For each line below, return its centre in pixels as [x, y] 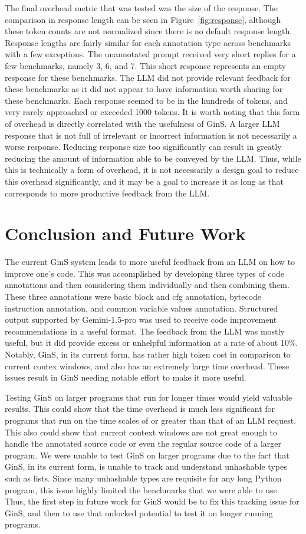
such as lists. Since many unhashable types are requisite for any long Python [143, 478]
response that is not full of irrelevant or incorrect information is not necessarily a [151, 135]
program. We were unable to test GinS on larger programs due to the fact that [147, 455]
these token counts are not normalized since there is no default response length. [149, 31]
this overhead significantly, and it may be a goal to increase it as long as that [144, 181]
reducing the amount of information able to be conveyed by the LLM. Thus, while [153, 158]
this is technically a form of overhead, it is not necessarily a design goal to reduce [152, 170]
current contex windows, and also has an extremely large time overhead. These [147, 366]
